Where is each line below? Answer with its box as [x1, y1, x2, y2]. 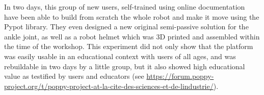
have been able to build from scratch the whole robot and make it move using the [4, 11, 259, 22]
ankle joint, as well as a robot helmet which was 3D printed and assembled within [4, 31, 260, 41]
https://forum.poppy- [146, 71, 214, 81]
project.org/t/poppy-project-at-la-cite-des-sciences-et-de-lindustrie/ [4, 80, 214, 91]
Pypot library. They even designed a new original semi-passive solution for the [4, 21, 249, 32]
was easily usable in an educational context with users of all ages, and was [4, 51, 236, 61]
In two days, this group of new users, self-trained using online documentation [4, 2, 245, 12]
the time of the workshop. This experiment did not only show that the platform [4, 41, 253, 52]
